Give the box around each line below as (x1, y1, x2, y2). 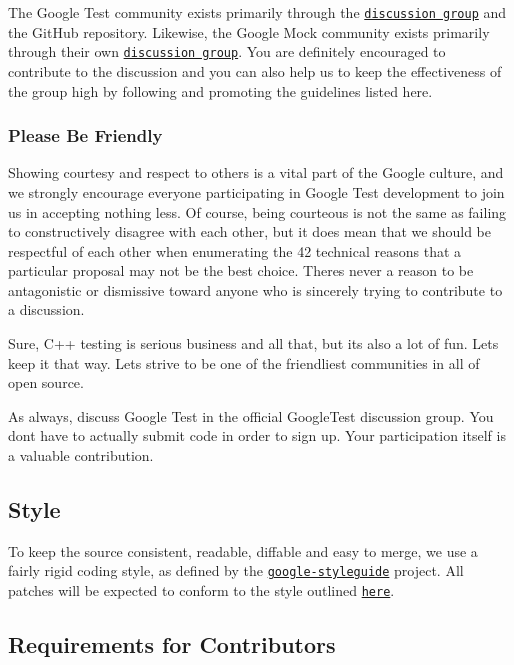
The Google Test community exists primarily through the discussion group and (8, 2, 507, 22)
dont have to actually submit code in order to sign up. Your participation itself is (8, 425, 506, 446)
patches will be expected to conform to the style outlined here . (8, 580, 395, 601)
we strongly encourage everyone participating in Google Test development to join (8, 181, 505, 202)
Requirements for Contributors (8, 629, 336, 660)
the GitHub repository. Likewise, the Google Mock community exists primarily (8, 21, 490, 42)
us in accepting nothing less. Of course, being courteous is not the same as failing (8, 201, 507, 222)
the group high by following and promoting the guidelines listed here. (8, 80, 433, 101)
